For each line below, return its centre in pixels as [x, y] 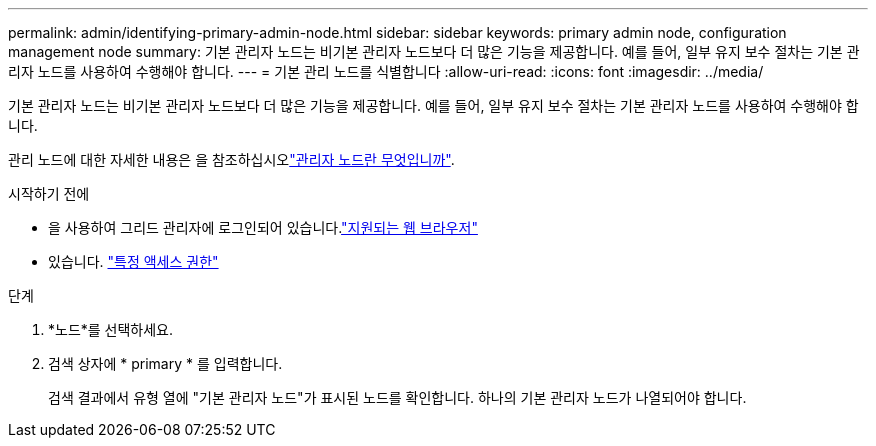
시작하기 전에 [49, 193]
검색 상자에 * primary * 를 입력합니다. [165, 363]
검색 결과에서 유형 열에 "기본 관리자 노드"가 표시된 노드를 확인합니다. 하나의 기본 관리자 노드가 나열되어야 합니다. [397, 397]
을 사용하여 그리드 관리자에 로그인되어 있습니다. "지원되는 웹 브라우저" [263, 227]
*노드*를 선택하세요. [111, 329]
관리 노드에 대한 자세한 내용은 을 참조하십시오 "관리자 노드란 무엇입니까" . [231, 159]
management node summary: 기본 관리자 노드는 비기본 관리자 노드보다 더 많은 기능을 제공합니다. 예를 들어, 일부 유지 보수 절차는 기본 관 [434, 51]
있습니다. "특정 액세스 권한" [133, 261]
